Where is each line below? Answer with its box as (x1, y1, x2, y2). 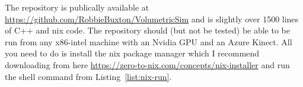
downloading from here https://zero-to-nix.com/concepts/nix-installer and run (5, 58, 290, 71)
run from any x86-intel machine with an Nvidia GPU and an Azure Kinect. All (5, 35, 292, 48)
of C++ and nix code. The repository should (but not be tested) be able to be (5, 24, 290, 36)
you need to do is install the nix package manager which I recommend (5, 47, 260, 59)
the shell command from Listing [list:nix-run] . (5, 70, 172, 82)
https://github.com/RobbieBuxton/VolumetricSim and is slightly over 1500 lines (5, 12, 299, 25)
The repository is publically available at (5, 1, 149, 13)
